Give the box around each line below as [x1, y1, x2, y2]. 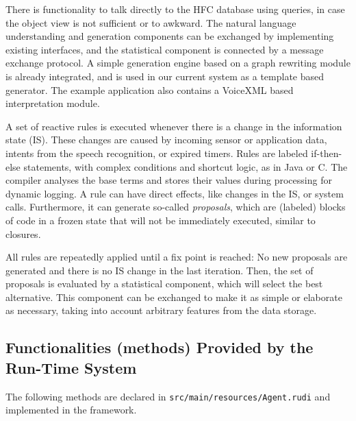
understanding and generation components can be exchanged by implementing [5, 29, 334, 43]
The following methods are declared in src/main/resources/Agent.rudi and [5, 389, 331, 403]
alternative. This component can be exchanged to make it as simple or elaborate [5, 289, 342, 304]
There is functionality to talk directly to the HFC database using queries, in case [5, 2, 345, 16]
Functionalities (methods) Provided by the [5, 337, 314, 358]
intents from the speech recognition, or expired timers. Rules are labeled [5, 145, 308, 160]
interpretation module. [5, 96, 100, 110]
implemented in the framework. [5, 402, 137, 417]
